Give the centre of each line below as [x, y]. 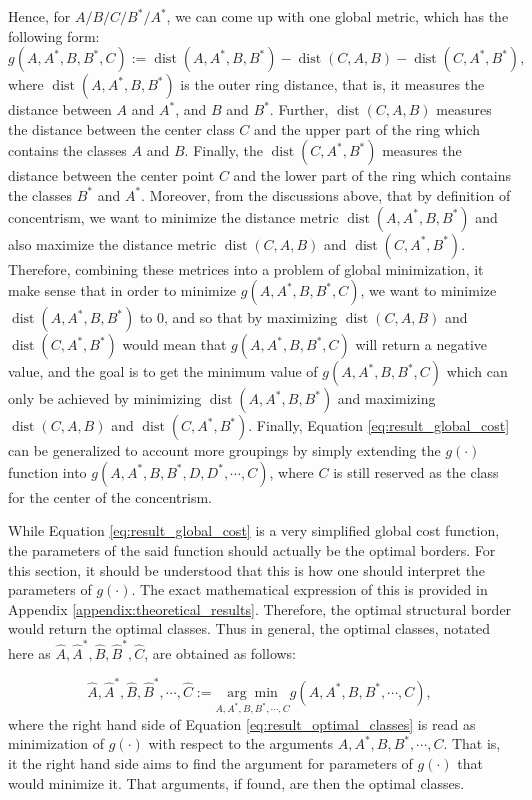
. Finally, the [223, 150]
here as [29, 652]
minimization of [56, 743]
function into [47, 471]
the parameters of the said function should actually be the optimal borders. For [252, 549]
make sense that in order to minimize [122, 290]
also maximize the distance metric [112, 243]
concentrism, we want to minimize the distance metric [173, 216]
